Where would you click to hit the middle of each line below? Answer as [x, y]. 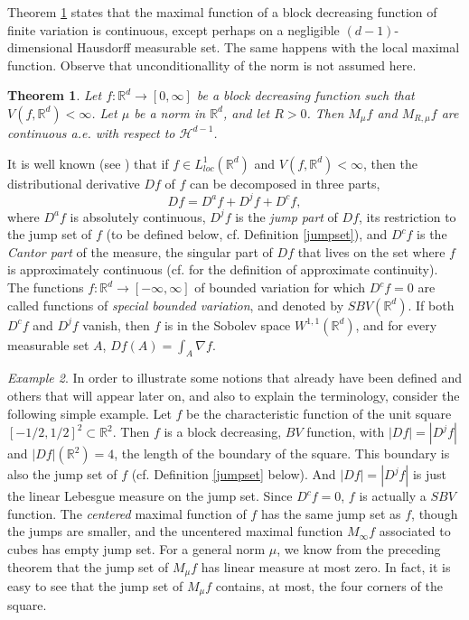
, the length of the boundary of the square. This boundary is [282, 453]
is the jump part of [286, 216]
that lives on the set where [371, 251]
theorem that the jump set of [88, 566]
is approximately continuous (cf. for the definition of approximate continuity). [223, 269]
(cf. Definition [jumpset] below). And [234, 474]
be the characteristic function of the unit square [319, 413]
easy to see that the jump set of [95, 586]
